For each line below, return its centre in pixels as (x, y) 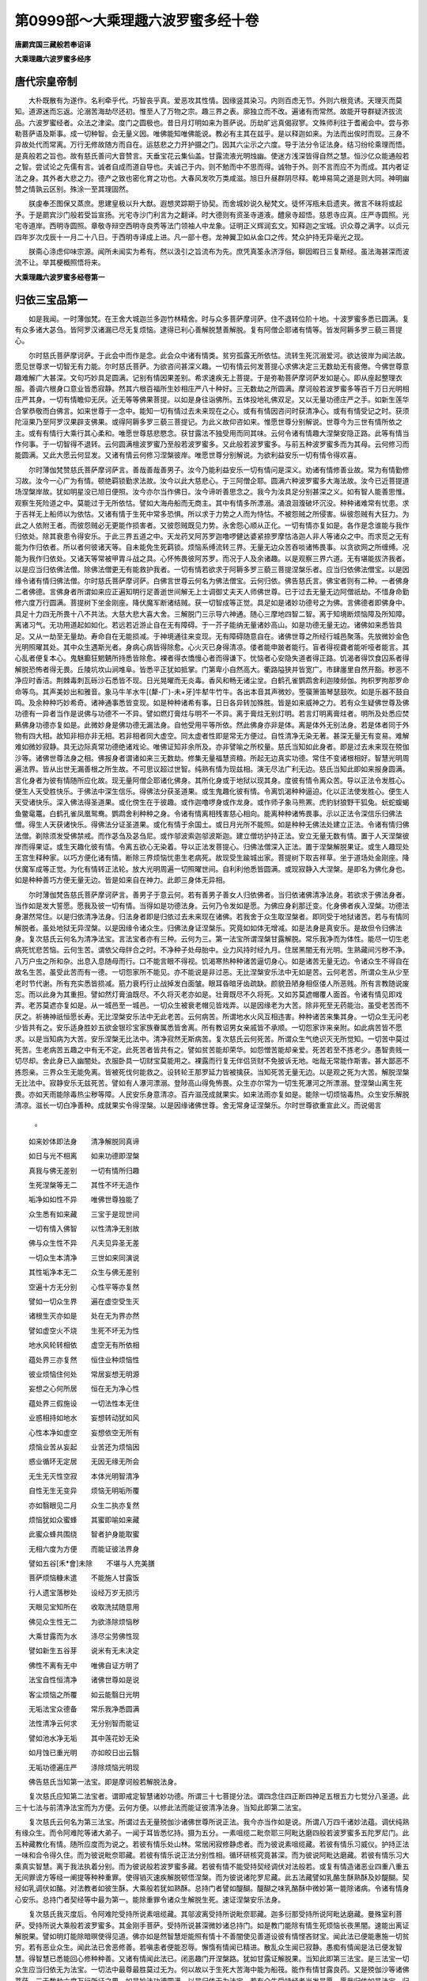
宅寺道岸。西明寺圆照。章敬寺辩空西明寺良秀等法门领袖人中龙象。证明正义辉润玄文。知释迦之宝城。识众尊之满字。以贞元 (212, 226)
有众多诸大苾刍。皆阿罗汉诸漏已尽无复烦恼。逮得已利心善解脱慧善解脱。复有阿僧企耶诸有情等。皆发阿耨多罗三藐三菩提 (208, 330)
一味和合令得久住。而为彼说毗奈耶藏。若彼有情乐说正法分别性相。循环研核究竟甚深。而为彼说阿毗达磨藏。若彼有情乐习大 (212, 1855)
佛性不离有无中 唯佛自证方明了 (84, 1665)
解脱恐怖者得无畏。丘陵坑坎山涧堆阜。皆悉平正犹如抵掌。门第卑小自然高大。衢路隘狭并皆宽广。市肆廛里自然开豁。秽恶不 (212, 669)
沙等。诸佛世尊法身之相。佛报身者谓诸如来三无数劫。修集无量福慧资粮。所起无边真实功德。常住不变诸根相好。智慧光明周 (212, 758)
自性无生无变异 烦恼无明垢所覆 (84, 1491)
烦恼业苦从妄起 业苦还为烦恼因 (84, 1447)
